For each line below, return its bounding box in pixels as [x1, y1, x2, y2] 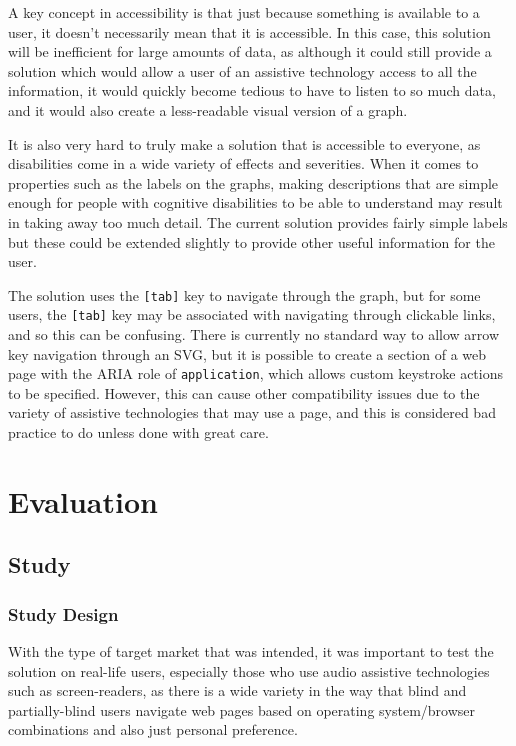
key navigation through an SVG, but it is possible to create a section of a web [8, 343, 487, 364]
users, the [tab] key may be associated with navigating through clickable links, [8, 304, 496, 325]
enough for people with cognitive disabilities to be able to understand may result [8, 192, 503, 213]
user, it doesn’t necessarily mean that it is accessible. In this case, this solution [8, 21, 491, 42]
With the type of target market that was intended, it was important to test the [8, 641, 494, 662]
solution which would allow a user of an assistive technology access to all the [8, 60, 477, 81]
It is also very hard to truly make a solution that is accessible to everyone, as [8, 133, 481, 154]
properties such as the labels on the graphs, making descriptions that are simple [8, 172, 499, 193]
